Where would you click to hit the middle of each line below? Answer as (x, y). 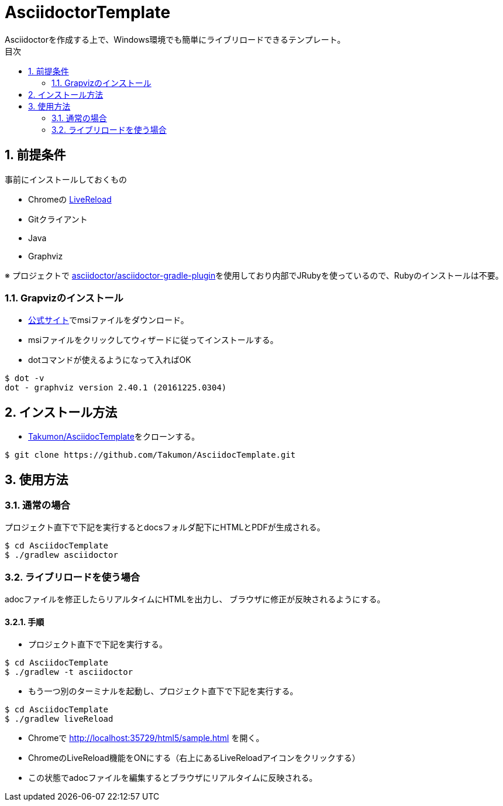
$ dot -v (25, 378)
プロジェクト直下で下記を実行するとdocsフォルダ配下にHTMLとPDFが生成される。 (165, 527)
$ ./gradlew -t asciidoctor (69, 672)
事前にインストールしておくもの (66, 179)
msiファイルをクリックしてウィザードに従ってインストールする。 (153, 340)
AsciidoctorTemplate (88, 12)
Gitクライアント (58, 219)
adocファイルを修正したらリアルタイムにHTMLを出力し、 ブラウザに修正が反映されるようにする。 (195, 599)
